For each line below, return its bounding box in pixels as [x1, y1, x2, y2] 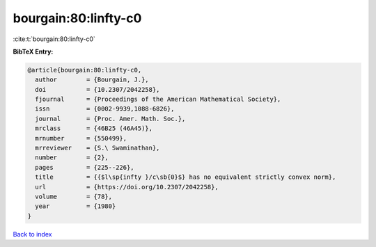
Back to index [13, 230, 52, 238]
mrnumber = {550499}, [35, 134, 127, 142]
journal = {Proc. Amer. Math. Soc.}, [35, 115, 186, 122]
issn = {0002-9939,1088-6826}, [35, 105, 175, 113]
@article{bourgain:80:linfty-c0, [27, 66, 142, 74]
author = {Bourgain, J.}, [35, 76, 149, 83]
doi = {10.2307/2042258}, [35, 86, 160, 93]
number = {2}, [35, 154, 109, 161]
